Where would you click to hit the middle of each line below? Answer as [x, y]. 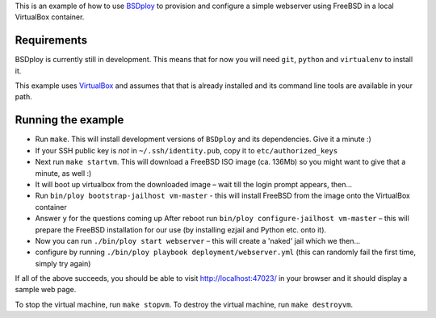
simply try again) [63, 263]
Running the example [69, 120]
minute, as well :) [63, 173]
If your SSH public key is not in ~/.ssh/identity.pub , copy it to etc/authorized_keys [187, 150]
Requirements [51, 40]
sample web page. [46, 290]
